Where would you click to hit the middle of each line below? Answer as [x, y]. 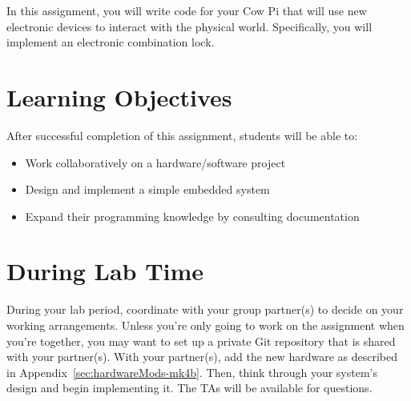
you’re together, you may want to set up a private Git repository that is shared [201, 341]
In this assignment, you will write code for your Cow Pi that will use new [187, 10]
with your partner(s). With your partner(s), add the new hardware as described [202, 357]
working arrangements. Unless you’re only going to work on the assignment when [205, 325]
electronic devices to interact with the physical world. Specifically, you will [189, 26]
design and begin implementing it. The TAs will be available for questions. [189, 388]
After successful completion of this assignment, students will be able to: [182, 135]
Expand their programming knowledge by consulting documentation [192, 216]
